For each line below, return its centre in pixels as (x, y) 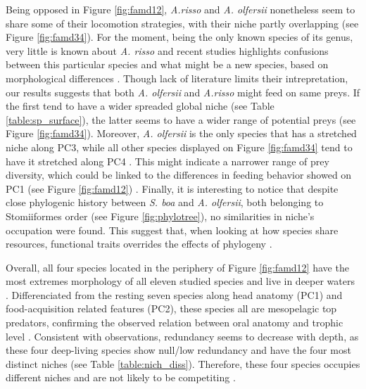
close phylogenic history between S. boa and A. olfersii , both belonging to (165, 202)
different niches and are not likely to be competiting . (121, 377)
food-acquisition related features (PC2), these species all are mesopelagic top (171, 308)
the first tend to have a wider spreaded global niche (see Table (140, 106)
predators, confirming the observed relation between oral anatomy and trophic (175, 323)
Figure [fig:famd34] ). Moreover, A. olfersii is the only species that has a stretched (181, 133)
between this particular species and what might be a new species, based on (167, 64)
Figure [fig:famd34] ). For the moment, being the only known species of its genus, (179, 37)
